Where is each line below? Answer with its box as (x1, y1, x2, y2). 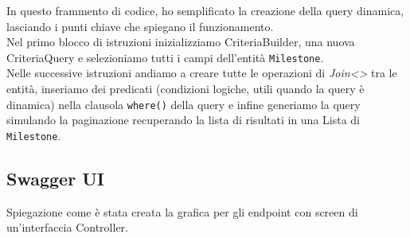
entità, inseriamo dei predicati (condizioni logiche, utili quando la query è (6, 80, 365, 97)
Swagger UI (6, 166, 104, 190)
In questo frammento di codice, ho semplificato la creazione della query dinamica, (6, 2, 404, 18)
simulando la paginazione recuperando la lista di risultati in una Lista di (6, 111, 361, 128)
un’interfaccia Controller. (6, 219, 128, 236)
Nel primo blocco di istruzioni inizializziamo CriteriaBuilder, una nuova (6, 33, 355, 50)
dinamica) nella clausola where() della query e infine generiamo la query (6, 96, 361, 112)
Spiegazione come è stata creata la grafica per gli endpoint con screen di (6, 203, 358, 220)
